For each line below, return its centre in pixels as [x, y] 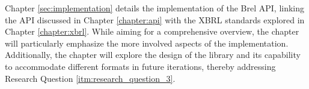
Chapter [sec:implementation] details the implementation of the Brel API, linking [155, 8]
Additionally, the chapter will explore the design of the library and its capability [153, 55]
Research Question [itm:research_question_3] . [90, 78]
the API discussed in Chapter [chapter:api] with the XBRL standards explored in [155, 19]
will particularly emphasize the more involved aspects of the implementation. [147, 43]
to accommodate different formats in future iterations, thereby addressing [140, 66]
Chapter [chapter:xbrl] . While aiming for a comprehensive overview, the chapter [152, 31]
